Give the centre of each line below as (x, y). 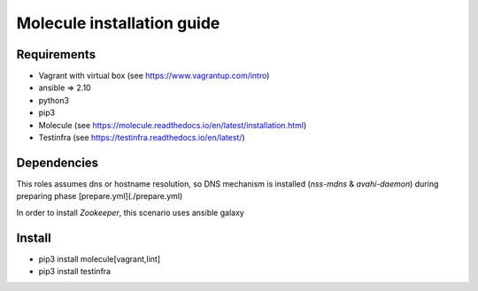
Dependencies (58, 162)
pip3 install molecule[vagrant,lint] (100, 259)
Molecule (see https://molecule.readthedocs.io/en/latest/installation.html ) (173, 125)
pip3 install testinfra (74, 271)
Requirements (56, 54)
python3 (54, 100)
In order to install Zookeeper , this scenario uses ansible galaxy (131, 212)
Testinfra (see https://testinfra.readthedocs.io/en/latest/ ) (142, 138)
